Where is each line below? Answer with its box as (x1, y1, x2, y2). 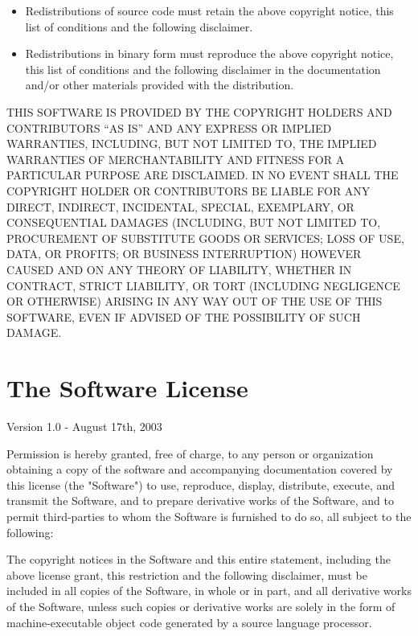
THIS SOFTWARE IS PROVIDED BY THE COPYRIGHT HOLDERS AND (6, 103, 392, 120)
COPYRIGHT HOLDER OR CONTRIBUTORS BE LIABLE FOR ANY (6, 182, 371, 199)
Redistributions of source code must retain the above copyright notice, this (25, 2, 394, 18)
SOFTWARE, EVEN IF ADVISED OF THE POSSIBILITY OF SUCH (6, 308, 361, 325)
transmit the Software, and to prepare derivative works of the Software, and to (6, 492, 394, 509)
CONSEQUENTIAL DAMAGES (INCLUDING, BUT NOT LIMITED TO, (6, 214, 381, 231)
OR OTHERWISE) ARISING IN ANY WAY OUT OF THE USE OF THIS (6, 293, 383, 310)
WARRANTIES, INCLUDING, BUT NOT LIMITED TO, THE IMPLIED (6, 135, 377, 152)
